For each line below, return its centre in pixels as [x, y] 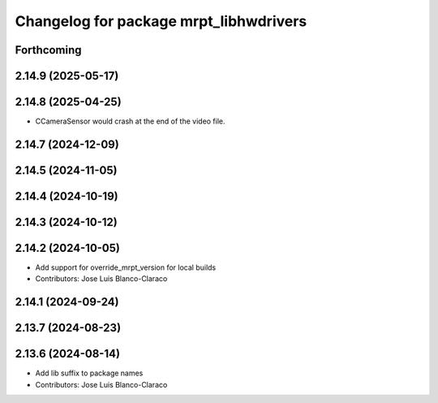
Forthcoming [48, 50]
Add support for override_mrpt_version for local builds [126, 267]
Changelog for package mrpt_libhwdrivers [161, 21]
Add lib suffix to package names [89, 373]
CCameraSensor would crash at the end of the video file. [131, 121]
